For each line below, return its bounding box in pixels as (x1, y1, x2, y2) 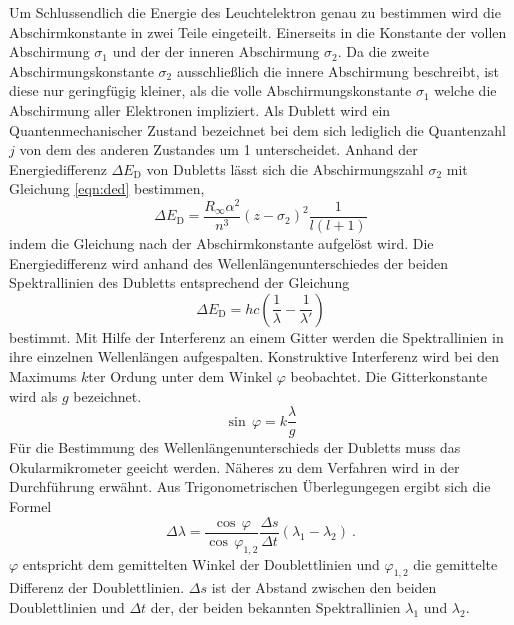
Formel (9, 496, 52, 517)
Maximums (9, 366, 77, 387)
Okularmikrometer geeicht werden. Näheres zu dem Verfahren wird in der (9, 456, 460, 477)
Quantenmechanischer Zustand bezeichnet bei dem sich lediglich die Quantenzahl (9, 119, 506, 140)
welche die (434, 80, 497, 101)
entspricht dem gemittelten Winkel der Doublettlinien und (22, 553, 380, 574)
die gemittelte (413, 553, 498, 574)
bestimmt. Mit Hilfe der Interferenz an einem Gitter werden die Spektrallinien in (9, 326, 504, 347)
